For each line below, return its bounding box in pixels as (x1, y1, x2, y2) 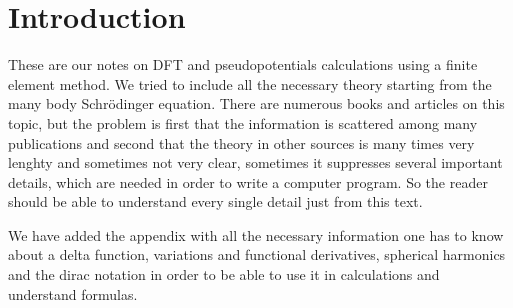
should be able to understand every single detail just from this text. (8, 191, 423, 212)
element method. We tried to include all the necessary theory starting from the (8, 73, 492, 94)
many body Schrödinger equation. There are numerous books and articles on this (8, 93, 505, 114)
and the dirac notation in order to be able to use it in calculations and (8, 264, 440, 285)
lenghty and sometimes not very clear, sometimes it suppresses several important (8, 152, 503, 173)
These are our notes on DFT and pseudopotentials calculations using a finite (8, 54, 478, 75)
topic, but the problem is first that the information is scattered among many (8, 112, 478, 133)
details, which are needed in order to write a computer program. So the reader (8, 171, 488, 192)
